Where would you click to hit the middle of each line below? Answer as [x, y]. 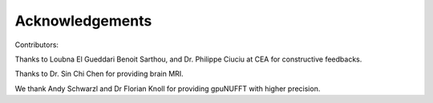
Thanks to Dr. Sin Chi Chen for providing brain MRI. [99, 74]
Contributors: [37, 45]
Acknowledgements [83, 21]
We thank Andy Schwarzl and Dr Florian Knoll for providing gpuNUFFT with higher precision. [168, 89]
